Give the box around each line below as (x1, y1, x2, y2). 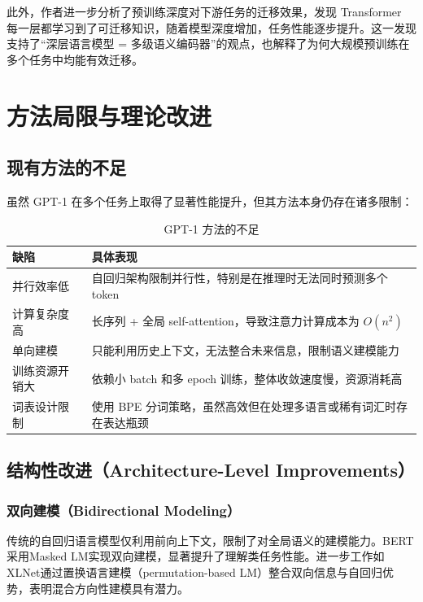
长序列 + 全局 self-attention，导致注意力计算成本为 (91, 312, 360, 329)
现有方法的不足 (7, 155, 126, 180)
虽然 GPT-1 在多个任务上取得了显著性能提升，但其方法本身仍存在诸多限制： (7, 192, 413, 209)
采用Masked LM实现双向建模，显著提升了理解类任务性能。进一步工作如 (7, 547, 385, 565)
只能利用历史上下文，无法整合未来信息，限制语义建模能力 (91, 341, 399, 358)
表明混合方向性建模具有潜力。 (28, 579, 189, 596)
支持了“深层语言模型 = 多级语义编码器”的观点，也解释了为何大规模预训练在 (7, 35, 410, 52)
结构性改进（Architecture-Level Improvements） (7, 457, 415, 482)
